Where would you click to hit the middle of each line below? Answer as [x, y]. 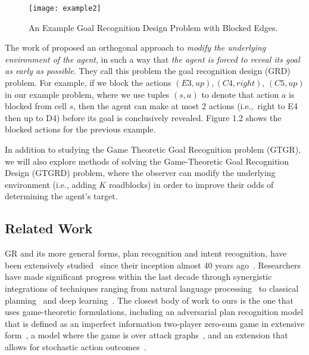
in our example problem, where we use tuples [87, 94]
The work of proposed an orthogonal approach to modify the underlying [135, 47]
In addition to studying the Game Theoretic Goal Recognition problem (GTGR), [153, 149]
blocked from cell [36, 106]
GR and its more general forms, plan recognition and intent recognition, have [146, 253]
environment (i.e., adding [51, 184]
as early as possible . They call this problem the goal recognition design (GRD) [148, 71]
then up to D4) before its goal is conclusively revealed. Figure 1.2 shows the [143, 117]
